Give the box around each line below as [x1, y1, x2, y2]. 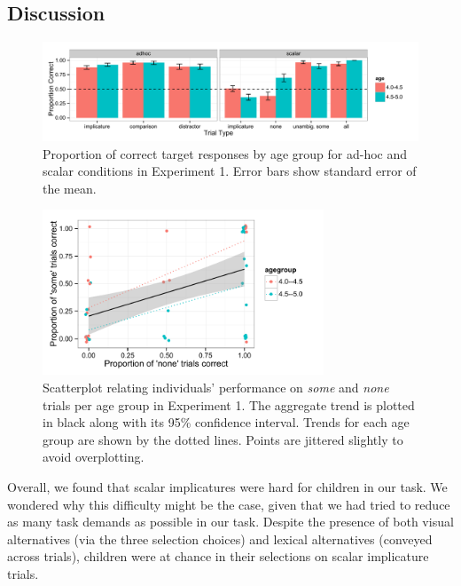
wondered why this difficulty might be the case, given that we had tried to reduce [7, 495, 450, 513]
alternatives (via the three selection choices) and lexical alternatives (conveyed [7, 529, 433, 548]
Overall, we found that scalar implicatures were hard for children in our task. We [7, 477, 448, 495]
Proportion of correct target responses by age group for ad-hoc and [43, 144, 408, 162]
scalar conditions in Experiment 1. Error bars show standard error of [43, 162, 417, 180]
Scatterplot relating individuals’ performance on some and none [43, 377, 389, 396]
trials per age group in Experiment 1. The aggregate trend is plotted [43, 395, 415, 414]
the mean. [43, 178, 97, 197]
